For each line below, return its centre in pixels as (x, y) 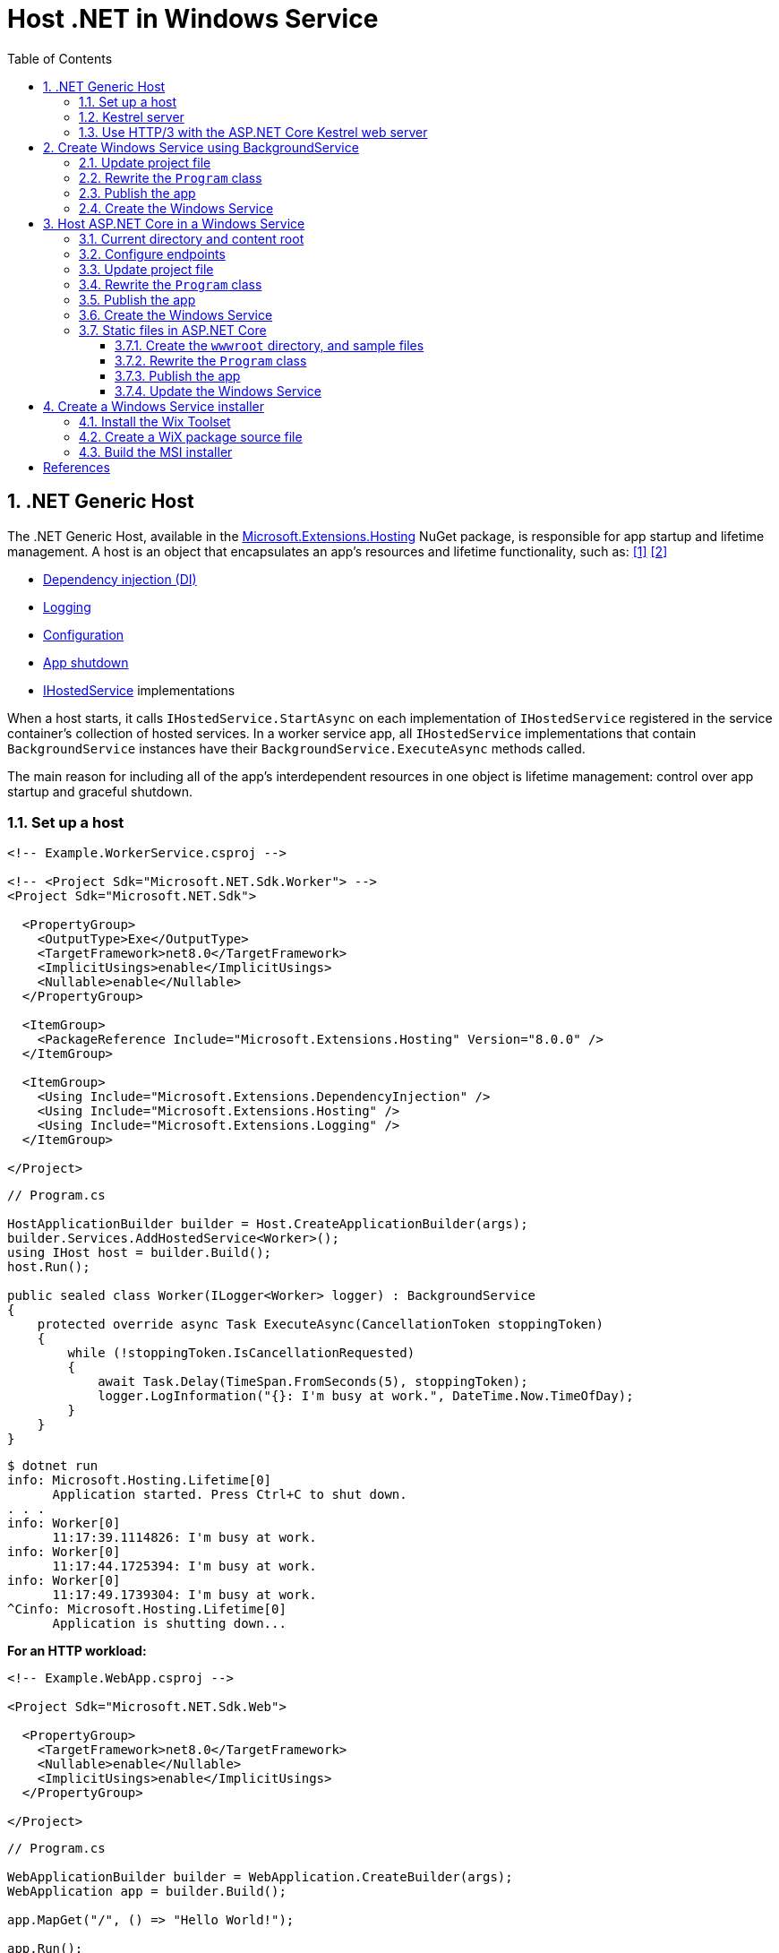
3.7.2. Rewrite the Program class (211, 360)
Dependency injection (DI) (120, 579)
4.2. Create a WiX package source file (191, 436)
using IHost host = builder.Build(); (140, 1253)
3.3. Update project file (146, 269)
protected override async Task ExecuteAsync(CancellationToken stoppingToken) (320, 1325)
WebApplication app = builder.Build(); (147, 1892)
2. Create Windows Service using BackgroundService (201, 147)
